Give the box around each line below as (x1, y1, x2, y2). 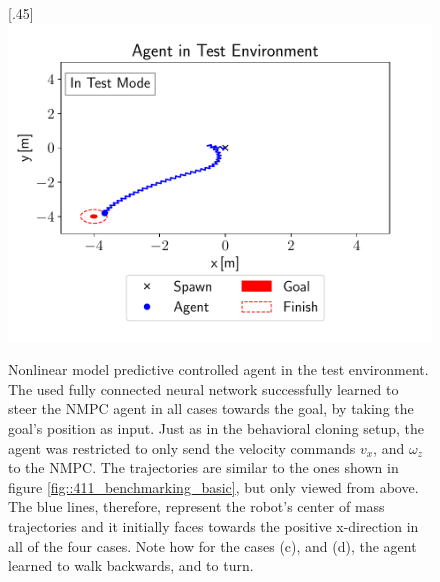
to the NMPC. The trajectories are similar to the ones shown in (8, 457, 399, 478)
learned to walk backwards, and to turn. (8, 555, 254, 576)
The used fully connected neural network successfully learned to (8, 378, 399, 399)
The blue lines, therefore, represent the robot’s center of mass (8, 496, 385, 517)
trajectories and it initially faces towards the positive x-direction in (8, 515, 419, 536)
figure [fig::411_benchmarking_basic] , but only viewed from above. (8, 476, 419, 497)
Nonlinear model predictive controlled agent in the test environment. (8, 359, 429, 380)
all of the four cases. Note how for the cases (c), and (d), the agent (8, 535, 417, 556)
